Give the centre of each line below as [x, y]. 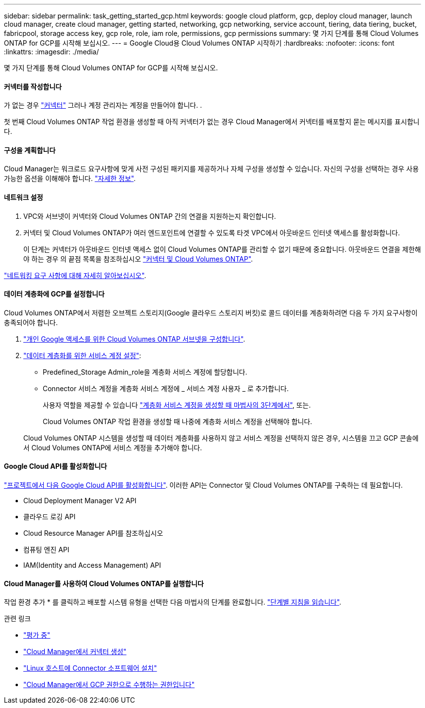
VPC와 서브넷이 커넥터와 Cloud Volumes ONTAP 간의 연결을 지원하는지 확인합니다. [150, 216]
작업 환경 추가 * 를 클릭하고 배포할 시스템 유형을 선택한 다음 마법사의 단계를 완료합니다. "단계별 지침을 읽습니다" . [173, 602]
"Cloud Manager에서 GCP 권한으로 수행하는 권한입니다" [109, 685]
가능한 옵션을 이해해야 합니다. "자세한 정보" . [70, 179]
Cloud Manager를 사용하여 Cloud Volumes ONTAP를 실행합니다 [104, 583]
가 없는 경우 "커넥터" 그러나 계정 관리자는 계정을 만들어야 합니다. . [103, 105]
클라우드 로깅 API [49, 517]
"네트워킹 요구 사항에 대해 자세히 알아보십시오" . [75, 275]
